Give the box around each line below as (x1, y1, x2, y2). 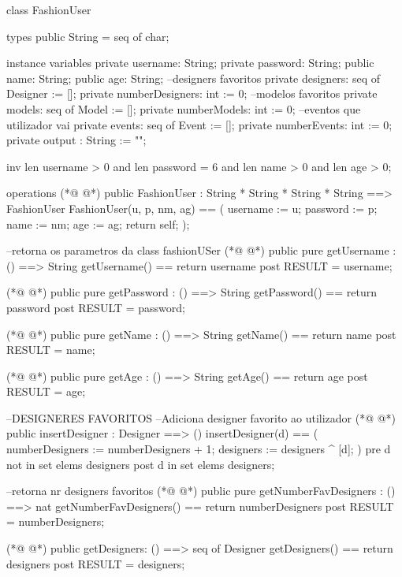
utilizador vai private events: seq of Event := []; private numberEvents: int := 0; (6, 116, 393, 132)
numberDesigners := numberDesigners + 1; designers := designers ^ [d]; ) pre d (6, 441, 391, 457)
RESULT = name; (6, 341, 95, 358)
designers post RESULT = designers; (6, 555, 185, 571)
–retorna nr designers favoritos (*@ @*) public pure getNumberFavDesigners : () (6, 482, 396, 499)
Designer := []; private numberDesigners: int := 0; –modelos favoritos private (6, 85, 378, 102)
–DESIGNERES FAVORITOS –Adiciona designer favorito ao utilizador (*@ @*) (6, 409, 396, 426)
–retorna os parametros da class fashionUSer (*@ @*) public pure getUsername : (6, 242, 396, 259)
